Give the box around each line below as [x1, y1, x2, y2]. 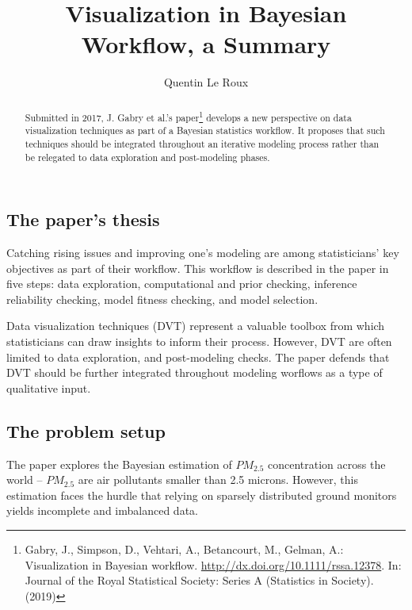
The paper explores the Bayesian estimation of [6, 455, 232, 472]
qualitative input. [6, 379, 91, 396]
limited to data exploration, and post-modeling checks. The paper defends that [6, 348, 390, 365]
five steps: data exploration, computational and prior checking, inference [6, 275, 357, 292]
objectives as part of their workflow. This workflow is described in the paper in [6, 259, 389, 276]
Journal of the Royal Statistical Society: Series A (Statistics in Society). [25, 572, 374, 589]
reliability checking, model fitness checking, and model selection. [6, 290, 319, 307]
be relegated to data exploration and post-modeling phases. [25, 150, 270, 163]
